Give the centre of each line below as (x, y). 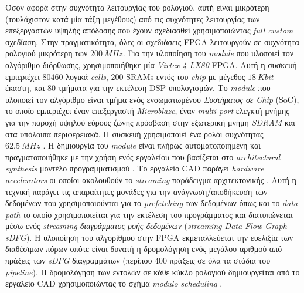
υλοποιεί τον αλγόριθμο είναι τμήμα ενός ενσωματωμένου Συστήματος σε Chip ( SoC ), (152, 99)
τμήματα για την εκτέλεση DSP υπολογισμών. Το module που (164, 88)
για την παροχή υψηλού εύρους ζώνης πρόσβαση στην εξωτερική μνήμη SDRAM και (150, 122)
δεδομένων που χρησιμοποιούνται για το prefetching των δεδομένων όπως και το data (152, 203)
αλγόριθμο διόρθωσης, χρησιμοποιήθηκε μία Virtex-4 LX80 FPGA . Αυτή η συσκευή (151, 64)
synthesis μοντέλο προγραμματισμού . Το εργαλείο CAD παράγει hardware (135, 168)
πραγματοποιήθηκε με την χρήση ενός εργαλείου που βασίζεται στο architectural (143, 156)
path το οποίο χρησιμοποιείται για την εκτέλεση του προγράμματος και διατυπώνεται (149, 214)
